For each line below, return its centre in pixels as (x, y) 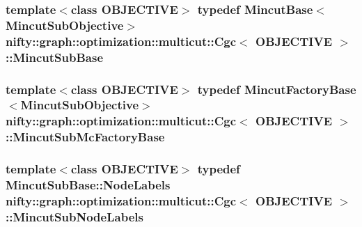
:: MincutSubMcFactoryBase (85, 137)
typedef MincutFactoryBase (277, 89)
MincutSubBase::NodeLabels (88, 185)
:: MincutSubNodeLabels (74, 216)
